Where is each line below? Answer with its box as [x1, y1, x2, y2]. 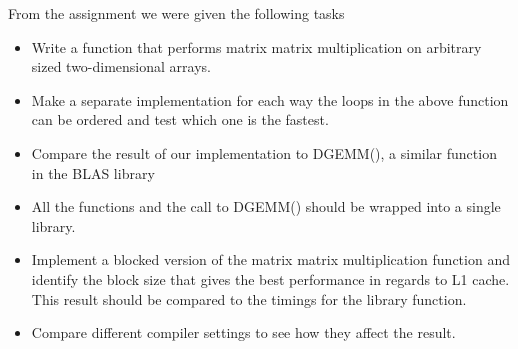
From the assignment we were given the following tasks [8, 3, 345, 23]
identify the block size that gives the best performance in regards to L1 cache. [31, 268, 510, 289]
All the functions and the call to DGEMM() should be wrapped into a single [31, 196, 501, 217]
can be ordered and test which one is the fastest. [31, 109, 329, 130]
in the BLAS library [31, 162, 155, 183]
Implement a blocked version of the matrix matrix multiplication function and [31, 249, 510, 270]
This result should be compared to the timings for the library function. [31, 288, 467, 309]
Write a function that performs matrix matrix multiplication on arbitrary [31, 36, 482, 57]
